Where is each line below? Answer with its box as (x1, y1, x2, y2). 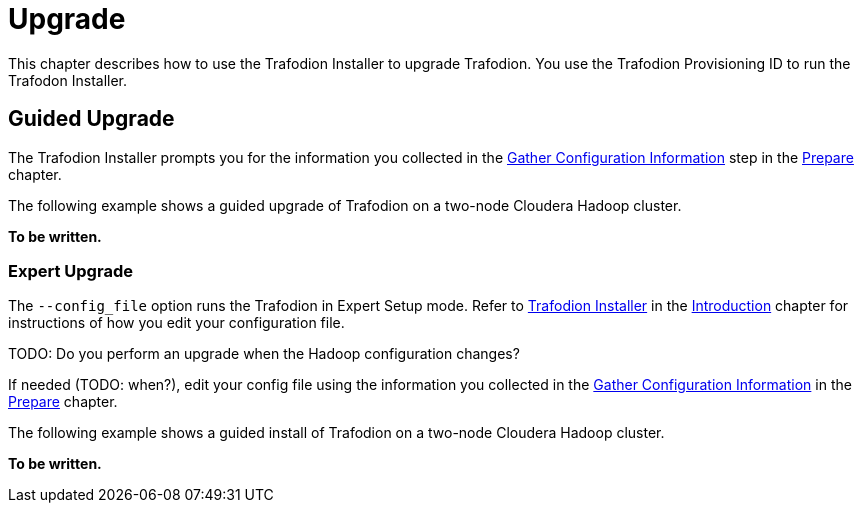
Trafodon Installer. (8, 71, 128, 89)
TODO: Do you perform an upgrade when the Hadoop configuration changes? (8, 345, 520, 363)
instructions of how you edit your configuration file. (8, 314, 345, 332)
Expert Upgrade (8, 260, 133, 281)
